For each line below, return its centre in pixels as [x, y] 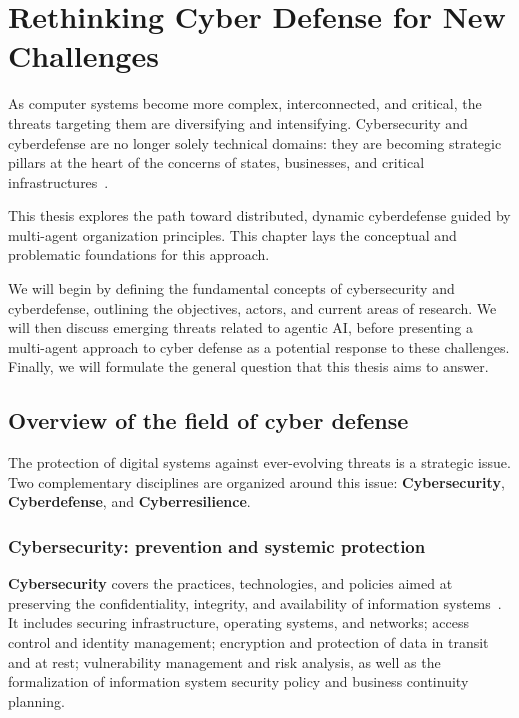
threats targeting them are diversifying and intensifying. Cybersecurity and [238, 122]
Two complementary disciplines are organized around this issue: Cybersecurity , [256, 481]
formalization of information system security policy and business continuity [238, 681]
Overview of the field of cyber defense [208, 420]
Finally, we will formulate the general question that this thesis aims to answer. [248, 366]
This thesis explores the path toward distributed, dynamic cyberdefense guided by [259, 215]
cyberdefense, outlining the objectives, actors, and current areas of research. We [252, 307]
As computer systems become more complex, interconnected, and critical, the [245, 103]
